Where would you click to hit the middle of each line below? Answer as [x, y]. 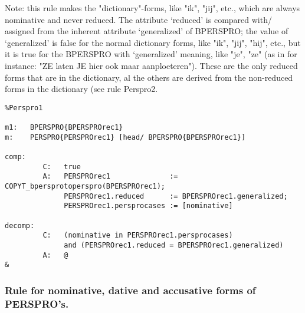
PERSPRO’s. [37, 303]
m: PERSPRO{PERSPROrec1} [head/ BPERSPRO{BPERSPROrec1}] [125, 137]
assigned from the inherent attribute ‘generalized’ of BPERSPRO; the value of [147, 31]
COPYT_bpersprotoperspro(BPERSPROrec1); [85, 186]
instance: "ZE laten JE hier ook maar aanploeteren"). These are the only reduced [151, 65]
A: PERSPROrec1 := [110, 177]
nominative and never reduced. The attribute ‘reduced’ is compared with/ [138, 19]
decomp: [20, 225]
